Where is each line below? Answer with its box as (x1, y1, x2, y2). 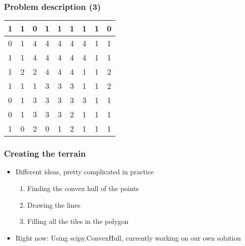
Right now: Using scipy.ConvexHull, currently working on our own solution (15, 232, 241, 243)
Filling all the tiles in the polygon (27, 216, 129, 226)
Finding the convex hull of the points (27, 183, 139, 193)
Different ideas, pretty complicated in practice (15, 166, 154, 177)
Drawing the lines (27, 199, 81, 210)
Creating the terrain (4, 147, 86, 160)
